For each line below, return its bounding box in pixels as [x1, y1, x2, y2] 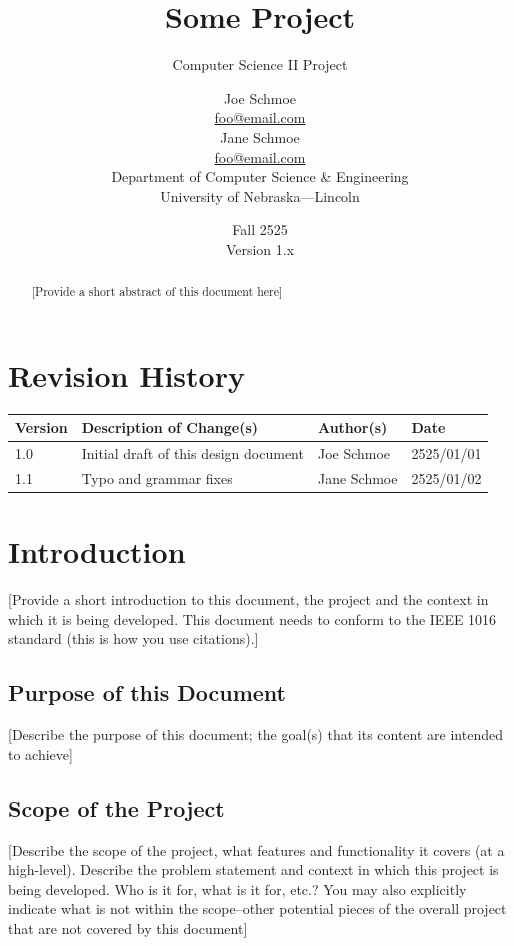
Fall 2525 [232, 219, 288, 240]
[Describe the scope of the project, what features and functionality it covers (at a [8, 839, 505, 860]
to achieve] [8, 743, 73, 764]
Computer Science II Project [172, 54, 348, 75]
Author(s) [317, 417, 388, 438]
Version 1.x [225, 238, 295, 259]
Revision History [8, 354, 245, 395]
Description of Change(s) [81, 417, 258, 438]
